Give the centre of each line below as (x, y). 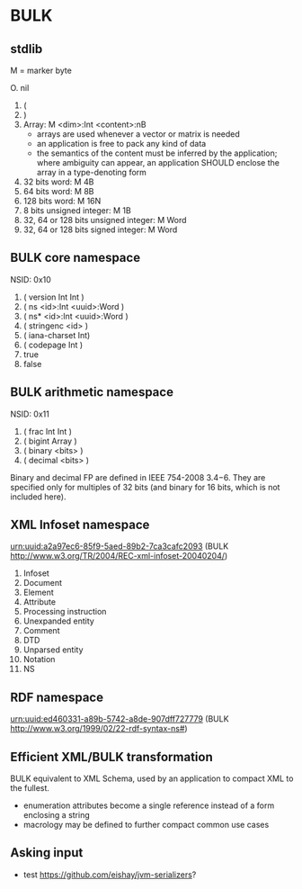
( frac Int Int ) (48, 431)
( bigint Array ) (50, 441)
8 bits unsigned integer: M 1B (77, 211)
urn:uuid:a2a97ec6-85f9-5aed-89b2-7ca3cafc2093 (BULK (120, 546)
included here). (38, 497)
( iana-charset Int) (57, 335)
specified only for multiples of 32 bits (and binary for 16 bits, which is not (145, 487)
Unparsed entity (53, 650)
